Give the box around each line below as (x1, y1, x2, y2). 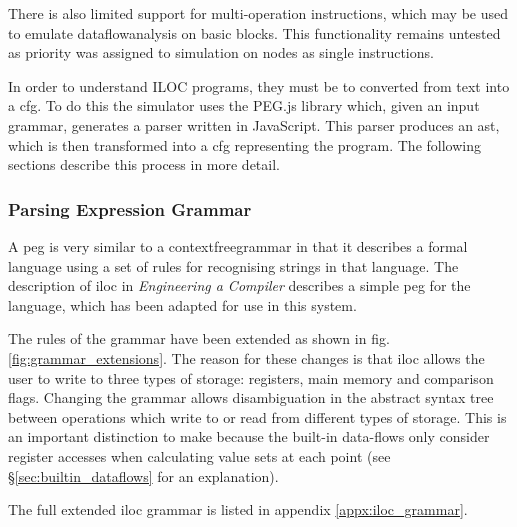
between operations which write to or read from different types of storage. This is (8, 406, 507, 427)
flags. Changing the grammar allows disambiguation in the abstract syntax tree (8, 387, 494, 408)
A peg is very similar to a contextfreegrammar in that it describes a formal (8, 235, 468, 256)
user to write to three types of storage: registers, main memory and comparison (8, 367, 494, 388)
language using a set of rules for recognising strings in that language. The (8, 255, 459, 276)
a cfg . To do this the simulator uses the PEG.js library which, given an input (8, 95, 480, 116)
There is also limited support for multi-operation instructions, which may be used (8, 3, 509, 23)
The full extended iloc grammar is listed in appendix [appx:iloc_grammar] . (8, 499, 468, 520)
